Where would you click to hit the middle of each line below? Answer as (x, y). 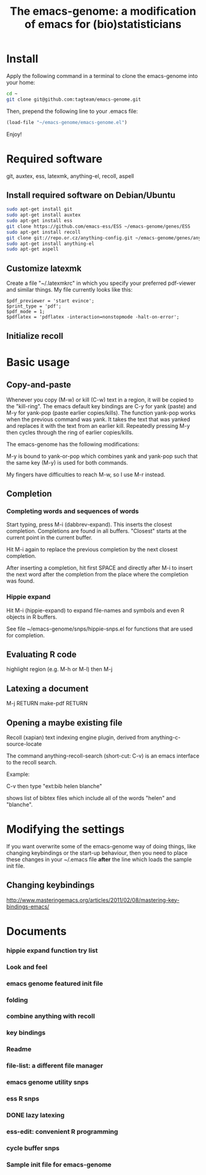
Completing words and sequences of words (73, 511)
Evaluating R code (41, 654)
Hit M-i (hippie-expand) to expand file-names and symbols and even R (96, 610)
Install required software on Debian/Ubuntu (91, 195)
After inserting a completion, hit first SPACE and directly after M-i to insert (100, 568)
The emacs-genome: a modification (103, 11)
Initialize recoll (35, 336)
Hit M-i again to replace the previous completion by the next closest (92, 549)
